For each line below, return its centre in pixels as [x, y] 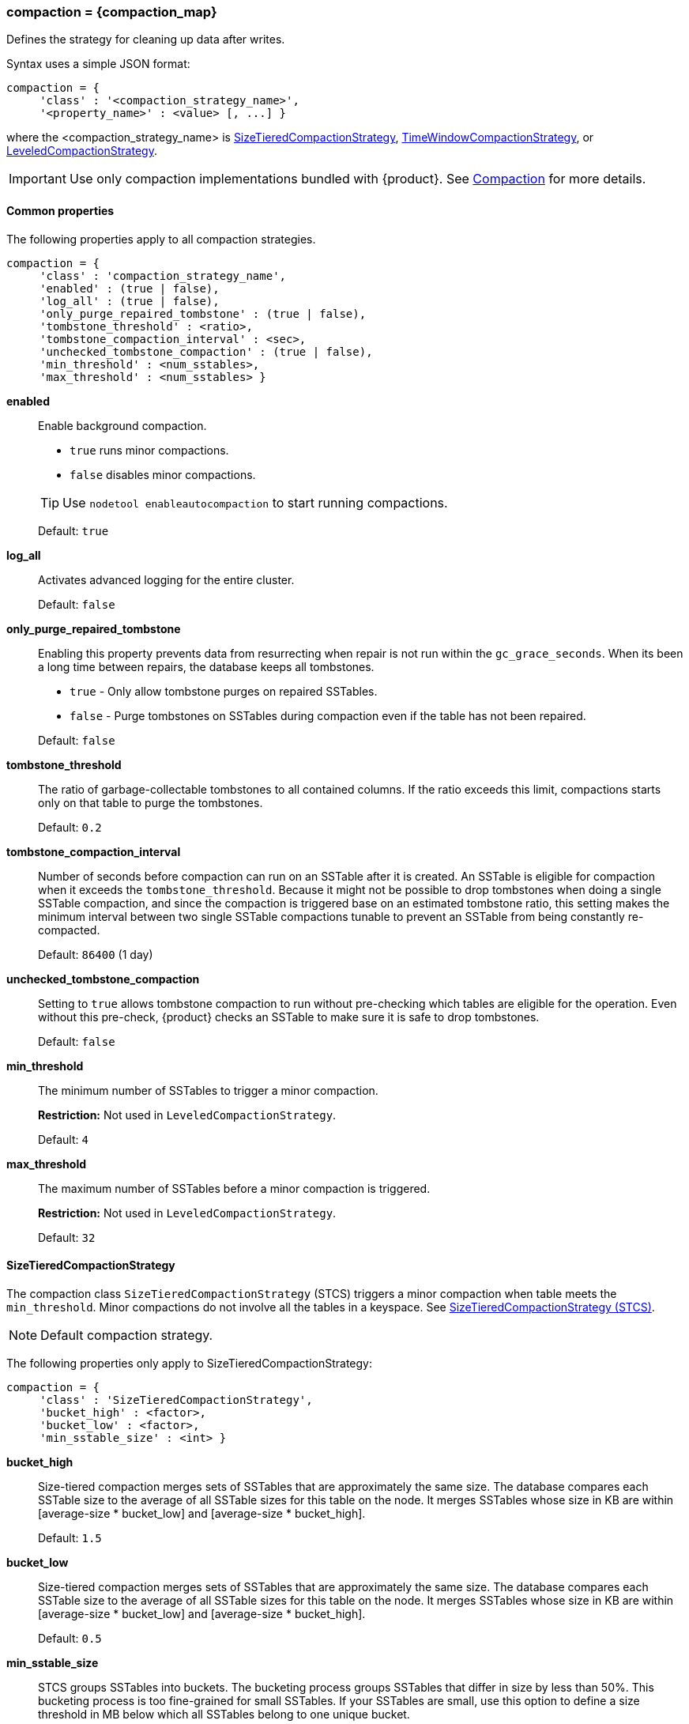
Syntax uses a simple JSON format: [98, 64]
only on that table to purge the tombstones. [151, 802]
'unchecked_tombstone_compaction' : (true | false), [206, 351]
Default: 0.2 [70, 827]
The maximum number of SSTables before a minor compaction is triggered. [234, 1188]
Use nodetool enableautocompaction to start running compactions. [255, 502]
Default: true [73, 530]
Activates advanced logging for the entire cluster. [166, 579]
